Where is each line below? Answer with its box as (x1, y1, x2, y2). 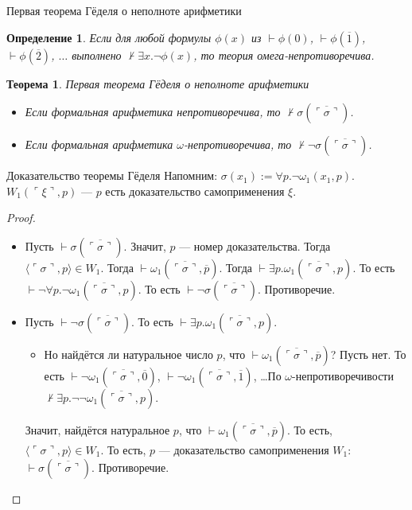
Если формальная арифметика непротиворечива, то (25, 103, 281, 120)
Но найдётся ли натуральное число (44, 345, 213, 362)
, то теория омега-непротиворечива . (193, 46, 375, 63)
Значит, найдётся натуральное (25, 421, 170, 438)
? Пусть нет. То (330, 345, 406, 362)
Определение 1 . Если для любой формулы (6, 29, 212, 45)
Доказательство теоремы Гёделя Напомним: (6, 167, 218, 184)
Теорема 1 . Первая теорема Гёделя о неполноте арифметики (6, 75, 309, 91)
